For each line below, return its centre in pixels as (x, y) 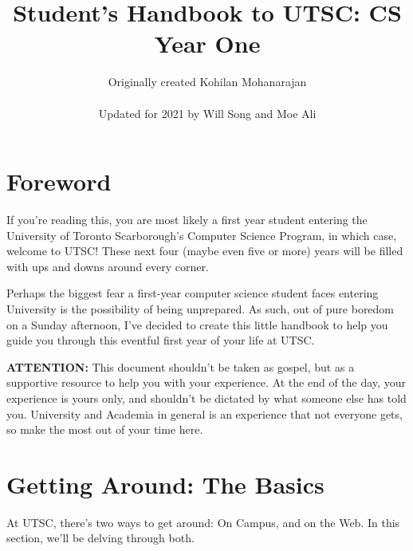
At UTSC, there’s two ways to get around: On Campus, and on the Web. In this (203, 522)
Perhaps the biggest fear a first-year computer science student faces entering (193, 293)
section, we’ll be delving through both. (100, 538)
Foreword (59, 181)
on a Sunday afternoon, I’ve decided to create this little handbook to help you (197, 324)
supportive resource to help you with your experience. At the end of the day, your (206, 382)
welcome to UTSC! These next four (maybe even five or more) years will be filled (205, 251)
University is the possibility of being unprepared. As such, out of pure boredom (201, 309)
